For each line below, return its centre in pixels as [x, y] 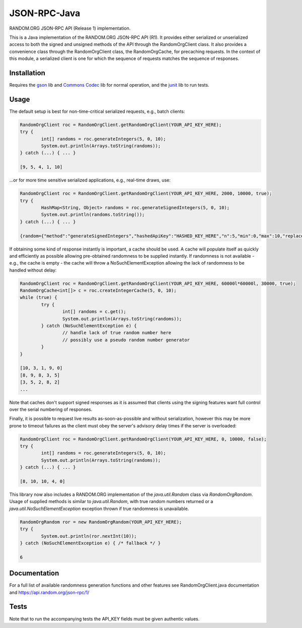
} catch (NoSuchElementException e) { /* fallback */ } [90, 543]
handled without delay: [33, 270]
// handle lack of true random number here [117, 333]
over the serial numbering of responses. [51, 409]
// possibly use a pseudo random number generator [126, 340]
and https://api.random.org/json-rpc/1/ [49, 592]
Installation [27, 73]
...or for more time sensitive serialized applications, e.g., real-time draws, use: [90, 180]
